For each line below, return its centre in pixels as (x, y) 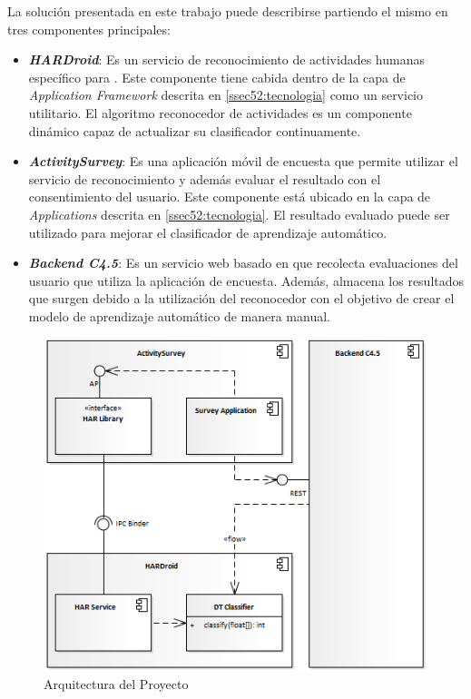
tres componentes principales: (89, 29)
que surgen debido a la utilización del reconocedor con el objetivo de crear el (241, 298)
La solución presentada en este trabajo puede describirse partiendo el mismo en (228, 11)
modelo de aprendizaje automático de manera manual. (179, 315)
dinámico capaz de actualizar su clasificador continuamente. (195, 130)
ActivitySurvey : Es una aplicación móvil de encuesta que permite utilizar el (243, 161)
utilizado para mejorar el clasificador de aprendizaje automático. (208, 232)
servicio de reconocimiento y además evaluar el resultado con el (205, 178)
